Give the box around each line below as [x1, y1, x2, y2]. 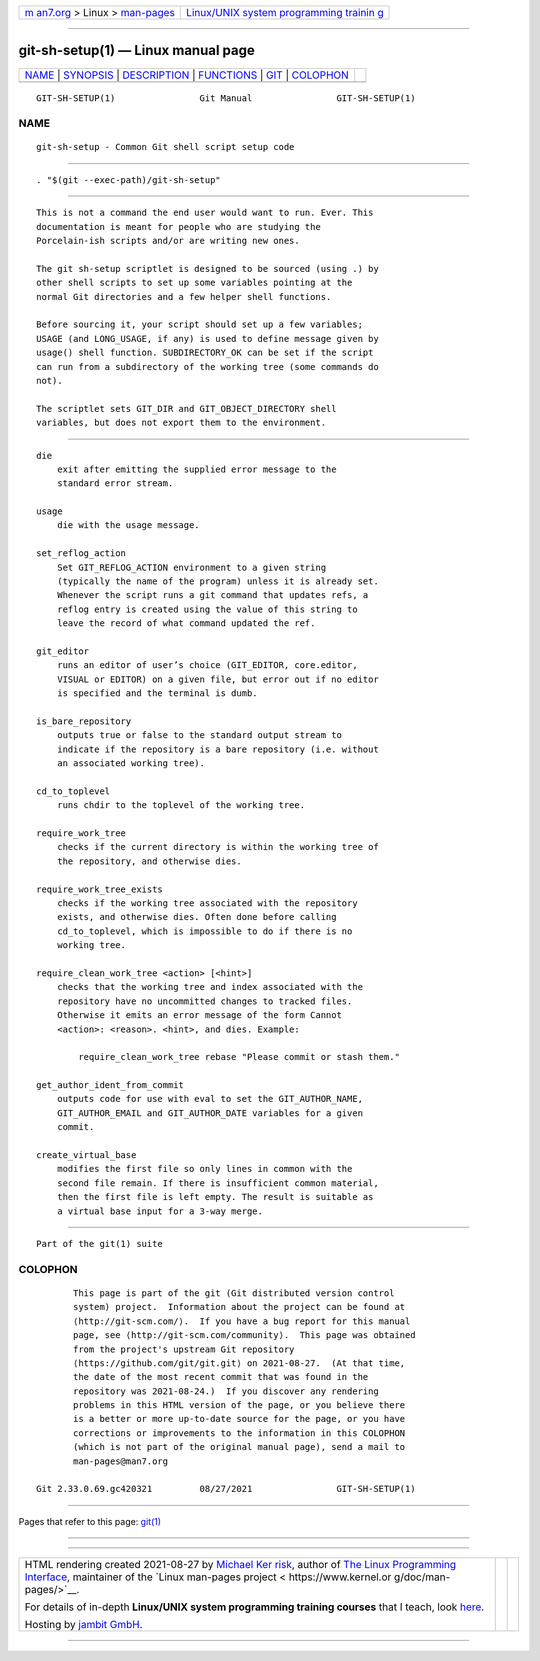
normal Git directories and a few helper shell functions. [36, 291, 332, 302]
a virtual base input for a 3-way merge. [56, 1205, 264, 1217]
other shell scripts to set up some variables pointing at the [36, 277, 353, 289]
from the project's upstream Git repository [73, 1343, 295, 1355]
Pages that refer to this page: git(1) [18, 1515, 162, 1527]
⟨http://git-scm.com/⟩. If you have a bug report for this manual [73, 1315, 411, 1327]
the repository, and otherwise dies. [56, 855, 242, 867]
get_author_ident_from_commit [36, 1080, 185, 1091]
